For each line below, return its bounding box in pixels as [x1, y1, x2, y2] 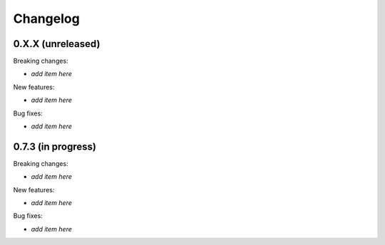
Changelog [13, 11, 80, 26]
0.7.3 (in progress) [13, 140, 96, 152]
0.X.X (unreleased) [13, 38, 101, 50]
